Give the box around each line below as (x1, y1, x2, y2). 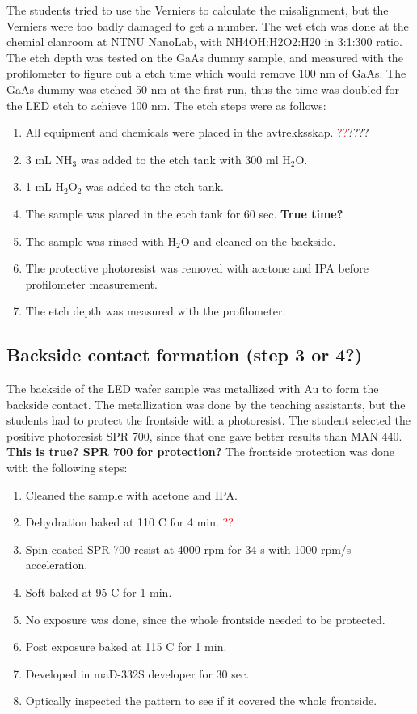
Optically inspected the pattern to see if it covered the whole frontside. (25, 692, 377, 709)
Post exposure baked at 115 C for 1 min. (25, 638, 227, 655)
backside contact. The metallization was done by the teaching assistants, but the (6, 395, 406, 412)
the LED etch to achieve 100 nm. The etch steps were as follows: (6, 96, 326, 113)
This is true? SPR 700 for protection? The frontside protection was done (6, 443, 395, 460)
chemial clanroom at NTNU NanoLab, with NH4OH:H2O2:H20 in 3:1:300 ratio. (6, 33, 402, 50)
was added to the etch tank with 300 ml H (80, 150, 291, 167)
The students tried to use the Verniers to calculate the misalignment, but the (6, 2, 389, 18)
